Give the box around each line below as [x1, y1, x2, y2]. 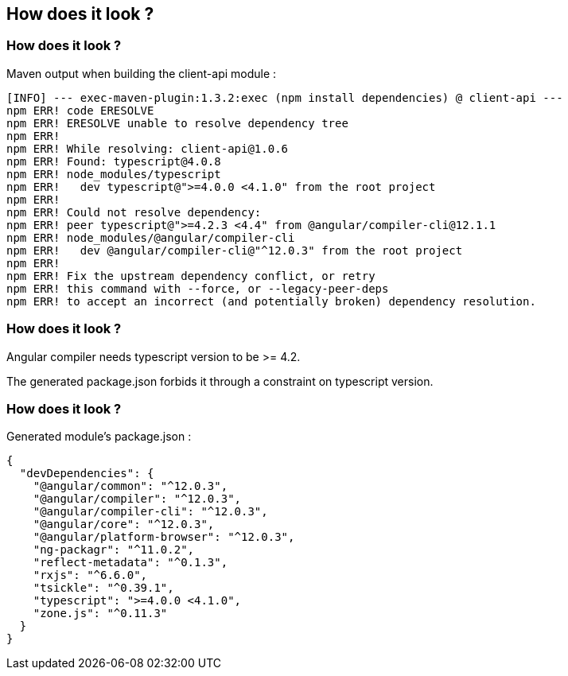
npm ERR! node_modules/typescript [6, 167, 221, 181]
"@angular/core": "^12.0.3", [33, 518, 215, 531]
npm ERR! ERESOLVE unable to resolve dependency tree [6, 116, 348, 130]
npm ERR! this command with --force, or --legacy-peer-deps [6, 282, 389, 295]
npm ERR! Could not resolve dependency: [6, 205, 262, 219]
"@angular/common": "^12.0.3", [33, 480, 228, 493]
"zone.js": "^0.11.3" [33, 607, 168, 620]
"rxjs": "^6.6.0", [33, 569, 148, 582]
